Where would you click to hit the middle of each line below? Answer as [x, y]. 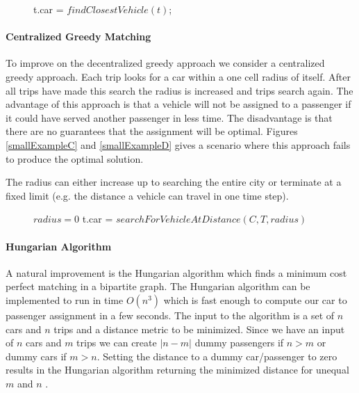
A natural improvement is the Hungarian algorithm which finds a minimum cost [176, 272]
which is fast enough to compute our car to [255, 299]
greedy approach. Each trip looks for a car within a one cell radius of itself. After [178, 76]
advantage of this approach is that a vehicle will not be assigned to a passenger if [178, 104]
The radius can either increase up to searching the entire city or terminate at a [174, 182]
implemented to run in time [65, 299]
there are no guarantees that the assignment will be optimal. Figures [152, 131]
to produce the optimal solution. [75, 158]
